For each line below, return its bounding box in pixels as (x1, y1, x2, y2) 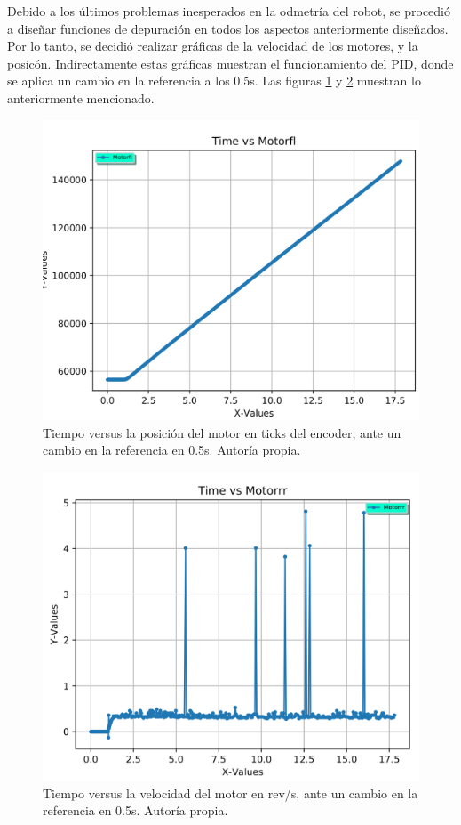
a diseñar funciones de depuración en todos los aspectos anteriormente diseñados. (7, 19, 449, 37)
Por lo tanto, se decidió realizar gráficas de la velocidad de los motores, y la (7, 36, 418, 55)
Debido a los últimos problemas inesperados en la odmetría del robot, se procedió (7, 2, 451, 20)
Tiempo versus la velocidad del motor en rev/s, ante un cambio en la (43, 783, 418, 802)
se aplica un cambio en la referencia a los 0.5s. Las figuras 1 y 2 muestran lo (7, 71, 421, 90)
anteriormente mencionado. (7, 88, 155, 107)
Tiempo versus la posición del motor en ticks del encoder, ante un (43, 423, 401, 441)
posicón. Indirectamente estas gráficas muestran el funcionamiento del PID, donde (7, 53, 454, 72)
